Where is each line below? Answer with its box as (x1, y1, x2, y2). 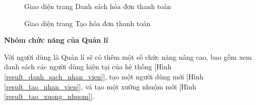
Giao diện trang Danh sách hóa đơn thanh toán (24, 1, 171, 11)
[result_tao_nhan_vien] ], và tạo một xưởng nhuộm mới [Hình (4, 81, 197, 91)
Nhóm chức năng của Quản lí (4, 35, 108, 45)
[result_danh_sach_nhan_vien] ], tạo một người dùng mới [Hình (4, 71, 204, 81)
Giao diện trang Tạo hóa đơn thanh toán (24, 18, 151, 28)
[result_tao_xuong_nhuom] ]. (4, 91, 95, 101)
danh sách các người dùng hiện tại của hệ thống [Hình (4, 61, 172, 72)
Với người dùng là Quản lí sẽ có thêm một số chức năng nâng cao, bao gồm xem (4, 51, 252, 62)
